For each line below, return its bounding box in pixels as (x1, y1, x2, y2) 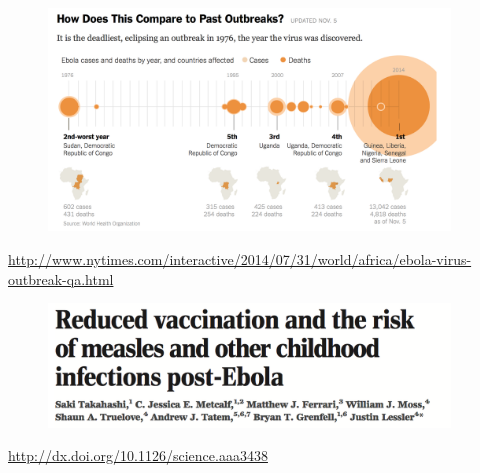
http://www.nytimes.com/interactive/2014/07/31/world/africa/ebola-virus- (8, 249, 472, 270)
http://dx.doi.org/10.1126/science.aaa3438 (8, 445, 268, 466)
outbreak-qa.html (8, 268, 114, 289)
